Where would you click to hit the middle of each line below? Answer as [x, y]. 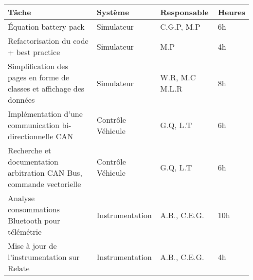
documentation [33, 161]
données [21, 100]
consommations [34, 209]
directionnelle [31, 136]
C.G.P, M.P [180, 27]
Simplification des [38, 66]
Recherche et [30, 150]
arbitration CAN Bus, [45, 173]
